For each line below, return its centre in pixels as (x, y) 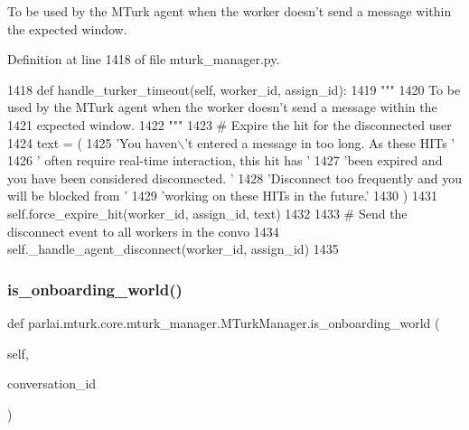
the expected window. (67, 28)
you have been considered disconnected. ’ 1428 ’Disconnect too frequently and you (234, 178)
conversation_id (52, 383)
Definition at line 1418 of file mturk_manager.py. (144, 59)
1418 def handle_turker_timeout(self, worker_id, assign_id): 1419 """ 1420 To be (234, 89)
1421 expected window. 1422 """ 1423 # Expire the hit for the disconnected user (230, 124)
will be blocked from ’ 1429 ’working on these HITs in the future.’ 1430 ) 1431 (222, 196)
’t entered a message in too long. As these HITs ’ (320, 142)
